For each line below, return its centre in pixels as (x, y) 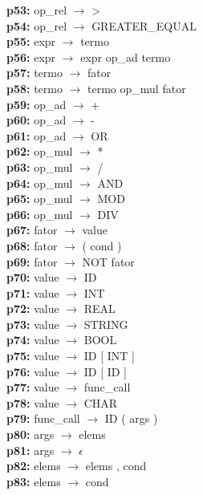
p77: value (33, 387)
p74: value (33, 340)
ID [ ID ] (106, 371)
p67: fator (32, 230)
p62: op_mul (40, 151)
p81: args (30, 450)
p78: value (33, 402)
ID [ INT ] (109, 356)
